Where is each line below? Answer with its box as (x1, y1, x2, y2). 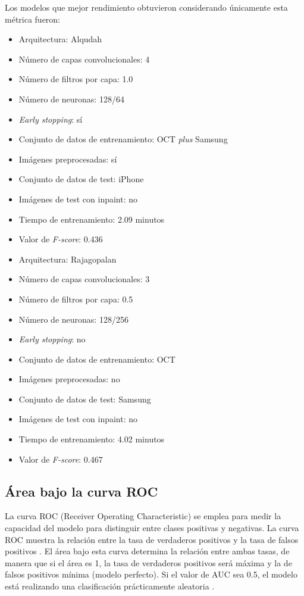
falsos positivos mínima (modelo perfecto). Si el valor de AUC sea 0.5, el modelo (5, 568, 297, 581)
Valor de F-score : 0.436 (18, 233, 103, 245)
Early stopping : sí (18, 113, 83, 125)
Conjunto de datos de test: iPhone (18, 173, 144, 185)
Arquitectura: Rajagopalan (18, 252, 117, 265)
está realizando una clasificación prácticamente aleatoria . (5, 580, 215, 592)
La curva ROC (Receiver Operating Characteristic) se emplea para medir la (5, 510, 281, 522)
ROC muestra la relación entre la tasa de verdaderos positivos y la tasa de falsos (5, 533, 299, 545)
